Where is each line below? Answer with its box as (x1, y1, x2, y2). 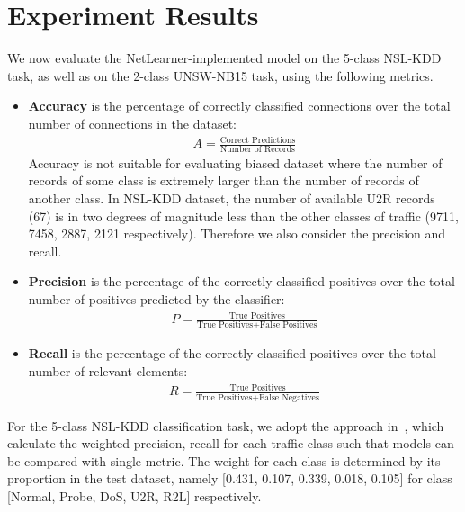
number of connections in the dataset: (28, 113, 237, 132)
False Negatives (258, 392, 319, 402)
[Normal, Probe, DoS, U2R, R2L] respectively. (7, 486, 262, 505)
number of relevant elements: (28, 362, 188, 381)
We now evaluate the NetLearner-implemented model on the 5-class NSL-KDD (7, 49, 442, 67)
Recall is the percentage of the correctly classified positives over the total (28, 344, 436, 363)
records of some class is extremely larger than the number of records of (28, 171, 419, 190)
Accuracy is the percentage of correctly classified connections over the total (28, 96, 451, 115)
